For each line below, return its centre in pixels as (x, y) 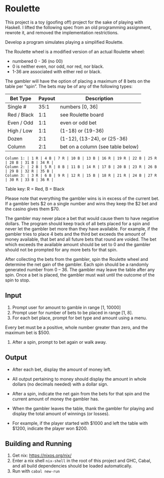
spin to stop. (18, 280)
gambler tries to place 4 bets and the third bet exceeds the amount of (75, 234)
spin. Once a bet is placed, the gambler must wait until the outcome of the (80, 275)
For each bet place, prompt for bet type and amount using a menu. (80, 318)
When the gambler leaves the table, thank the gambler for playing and (83, 408)
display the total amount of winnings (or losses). (61, 414)
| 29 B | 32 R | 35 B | (29, 171)
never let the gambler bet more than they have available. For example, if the (82, 228)
